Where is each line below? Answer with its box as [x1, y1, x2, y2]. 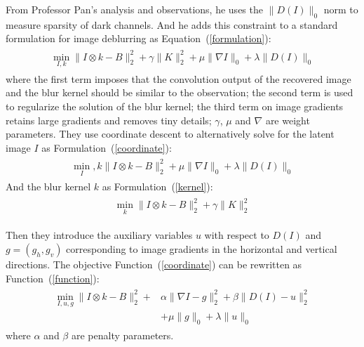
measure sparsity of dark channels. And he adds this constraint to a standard [6, 17, 338, 32]
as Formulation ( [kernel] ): [102, 179, 213, 194]
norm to [323, 2, 358, 16]
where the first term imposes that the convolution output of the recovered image [6, 71, 351, 86]
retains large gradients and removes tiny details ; [6, 112, 212, 127]
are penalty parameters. [71, 327, 174, 342]
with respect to [204, 228, 269, 242]
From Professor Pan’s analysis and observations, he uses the [6, 2, 263, 16]
